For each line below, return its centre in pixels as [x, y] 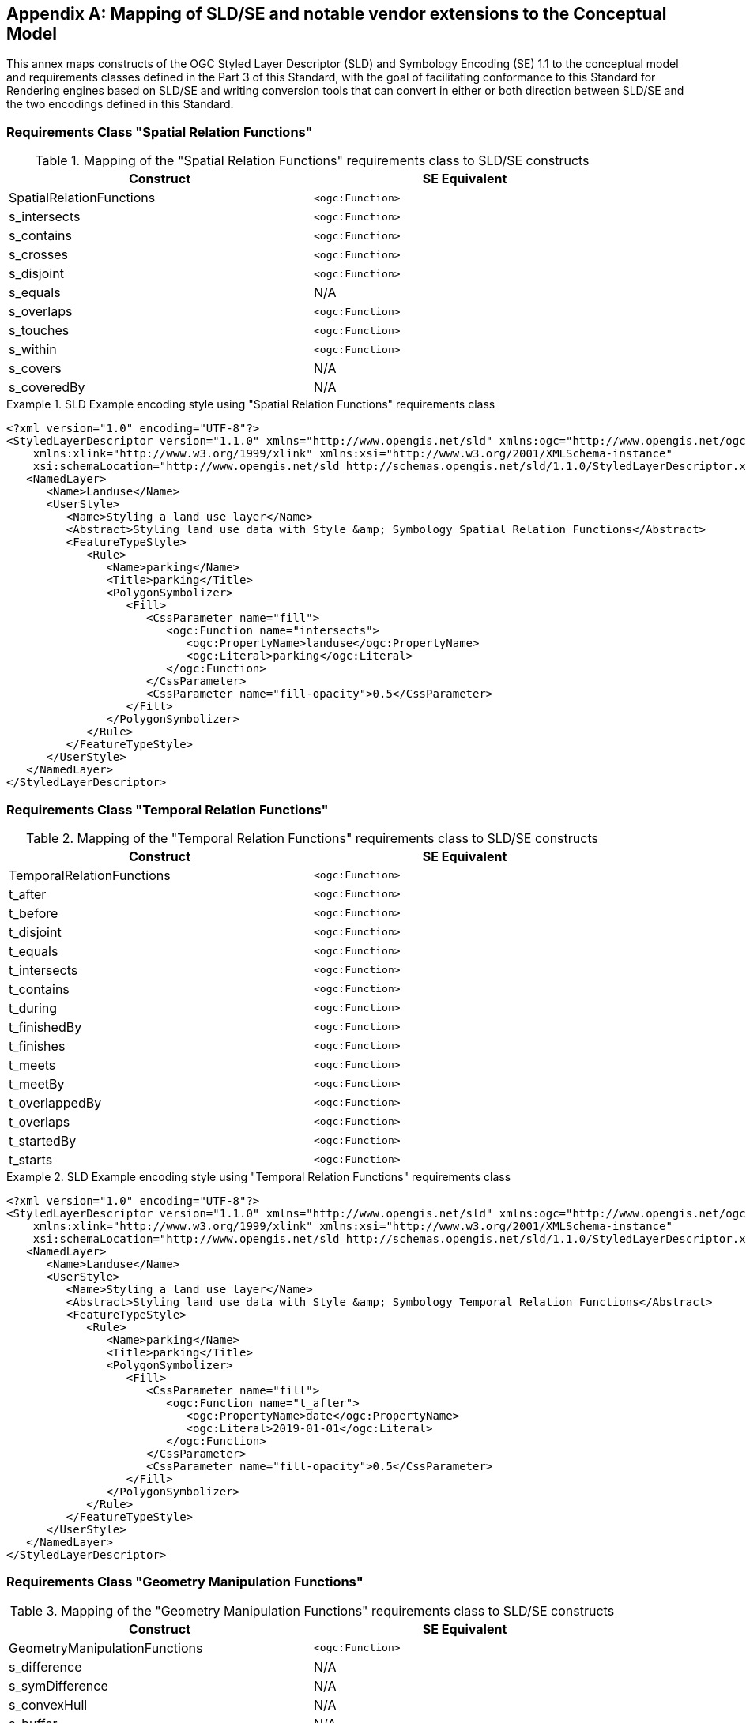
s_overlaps [41, 312]
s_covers [35, 369]
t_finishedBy [45, 1027]
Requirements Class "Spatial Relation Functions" [160, 132]
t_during [33, 1008]
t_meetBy [37, 1083]
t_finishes [37, 1046]
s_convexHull [48, 1704]
